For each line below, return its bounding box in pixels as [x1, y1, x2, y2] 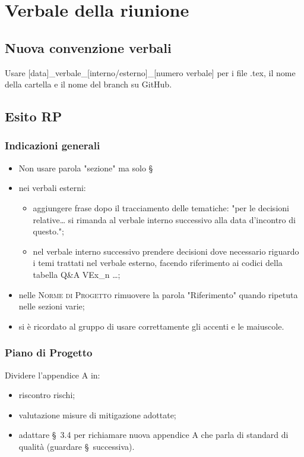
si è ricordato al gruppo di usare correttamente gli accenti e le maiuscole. [18, 320, 284, 332]
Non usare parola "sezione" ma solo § [18, 161, 153, 174]
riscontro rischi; [18, 389, 75, 401]
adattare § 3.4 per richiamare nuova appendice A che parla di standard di [18, 428, 289, 441]
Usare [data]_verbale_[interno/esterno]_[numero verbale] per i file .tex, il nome [5, 66, 296, 79]
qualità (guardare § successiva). [18, 440, 135, 452]
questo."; [33, 225, 64, 237]
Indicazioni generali [5, 138, 100, 153]
